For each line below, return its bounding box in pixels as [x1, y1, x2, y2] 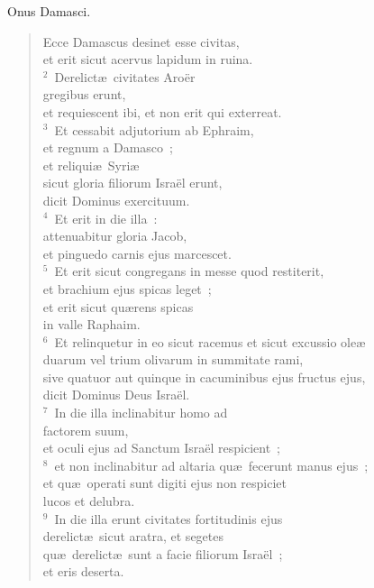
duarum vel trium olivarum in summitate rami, [42, 350, 304, 369]
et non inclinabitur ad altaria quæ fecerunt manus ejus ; [54, 455, 369, 474]
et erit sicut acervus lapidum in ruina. [42, 50, 253, 69]
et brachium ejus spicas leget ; [42, 279, 212, 298]
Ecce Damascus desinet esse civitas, [42, 32, 240, 51]
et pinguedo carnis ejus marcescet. [42, 243, 232, 262]
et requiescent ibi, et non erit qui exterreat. [42, 102, 282, 121]
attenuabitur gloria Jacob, [42, 226, 187, 245]
